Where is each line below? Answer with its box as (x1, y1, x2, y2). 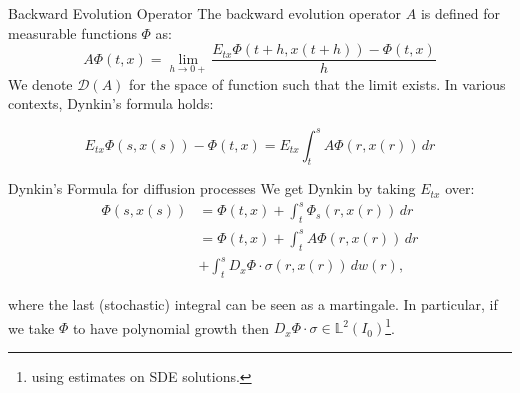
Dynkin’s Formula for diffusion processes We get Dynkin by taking (8, 178, 416, 199)
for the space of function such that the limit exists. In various (129, 73, 506, 94)
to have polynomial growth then (72, 317, 269, 338)
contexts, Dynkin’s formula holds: (8, 93, 214, 114)
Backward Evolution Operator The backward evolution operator (8, 3, 402, 23)
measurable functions (8, 22, 137, 43)
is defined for (420, 3, 500, 23)
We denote (8, 73, 73, 94)
